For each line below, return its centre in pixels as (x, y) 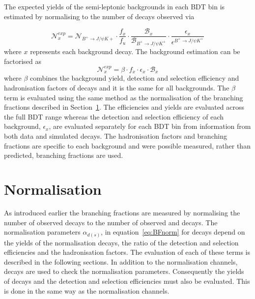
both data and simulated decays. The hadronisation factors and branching (115, 136)
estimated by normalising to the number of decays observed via (99, 16)
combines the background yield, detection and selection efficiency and (135, 78)
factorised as (23, 61)
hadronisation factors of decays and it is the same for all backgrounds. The (117, 88)
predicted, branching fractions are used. (64, 155)
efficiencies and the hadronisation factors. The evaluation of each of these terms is (127, 252)
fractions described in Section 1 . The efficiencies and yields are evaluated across (124, 107)
